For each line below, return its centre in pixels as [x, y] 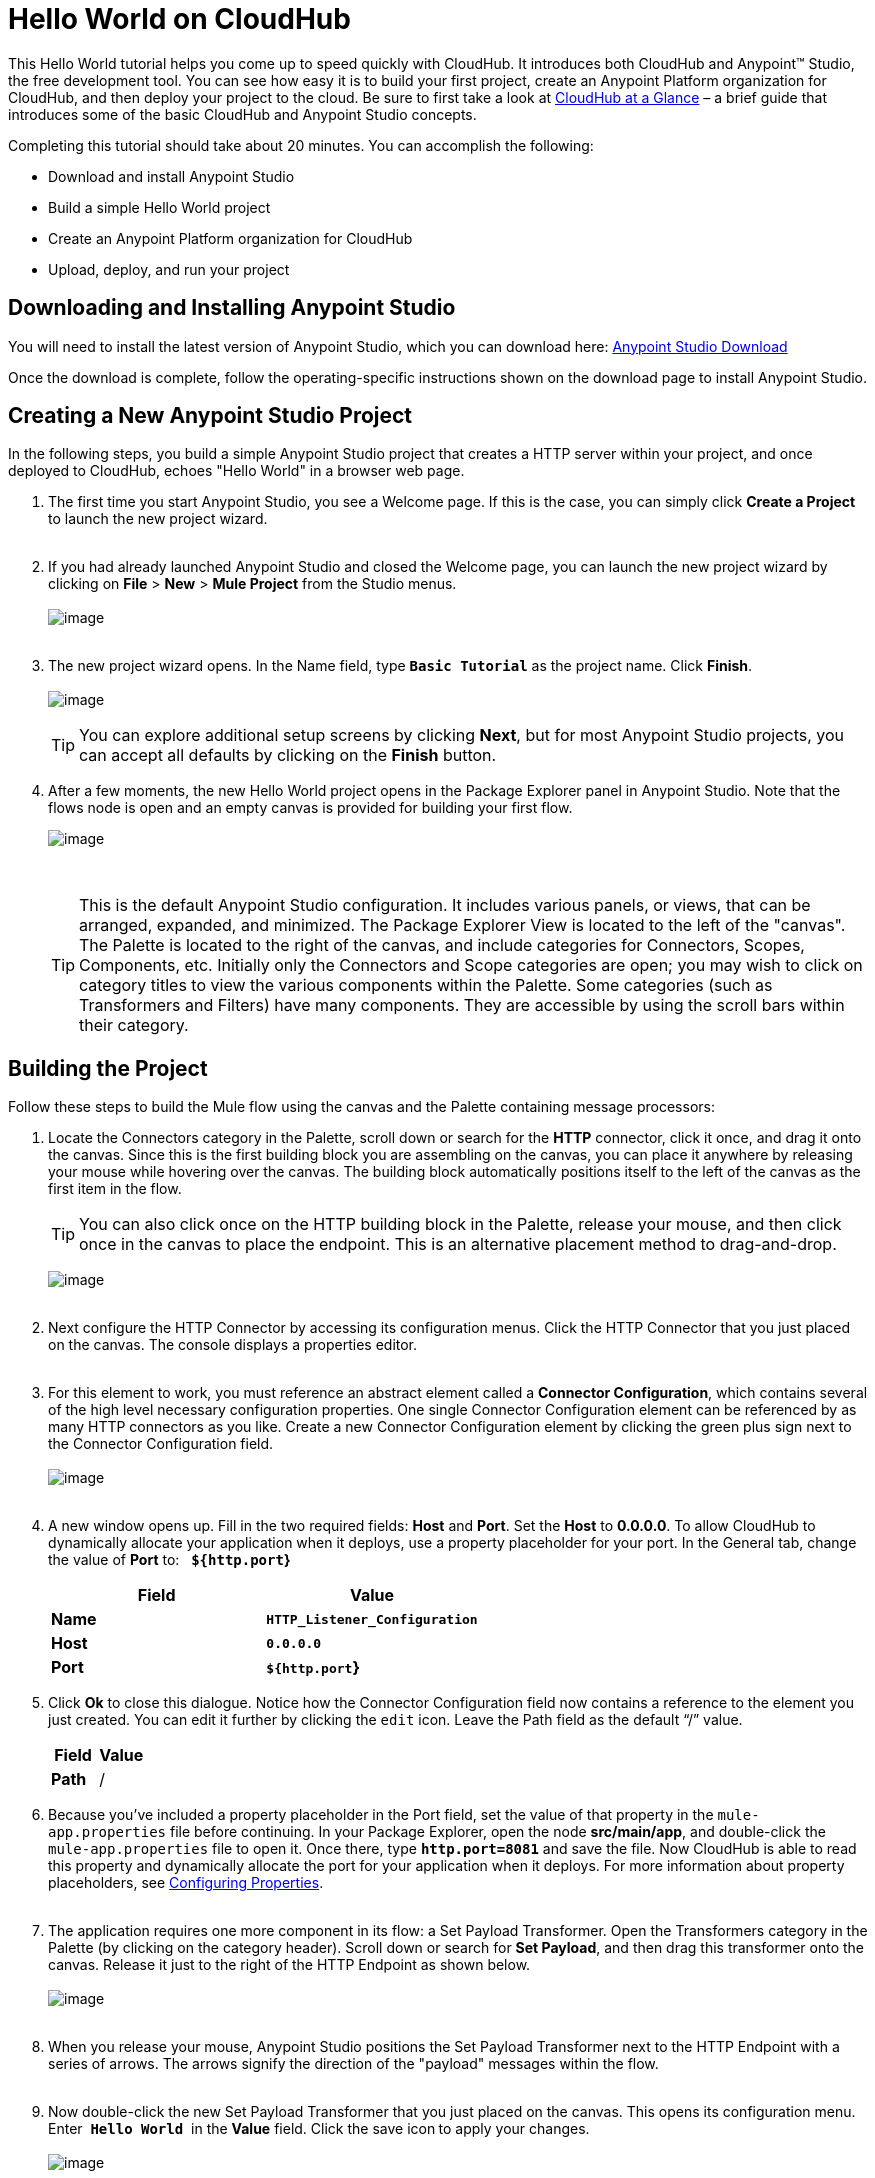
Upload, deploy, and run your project [169, 269]
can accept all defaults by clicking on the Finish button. [288, 755]
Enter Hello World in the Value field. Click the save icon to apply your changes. [319, 2129]
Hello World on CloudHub [179, 19]
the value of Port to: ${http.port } [169, 1560]
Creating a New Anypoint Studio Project [210, 416]
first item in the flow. [115, 1189]
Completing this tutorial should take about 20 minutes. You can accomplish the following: [301, 145]
